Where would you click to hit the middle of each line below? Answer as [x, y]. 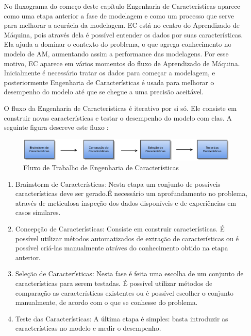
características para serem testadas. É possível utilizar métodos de [114, 283]
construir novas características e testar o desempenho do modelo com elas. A [118, 117]
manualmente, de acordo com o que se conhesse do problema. [106, 302]
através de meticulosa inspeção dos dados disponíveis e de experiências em [126, 203]
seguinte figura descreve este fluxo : [56, 127]
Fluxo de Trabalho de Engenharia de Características [101, 168]
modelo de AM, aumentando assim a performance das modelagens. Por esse [116, 53]
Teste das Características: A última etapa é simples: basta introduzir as [122, 318]
